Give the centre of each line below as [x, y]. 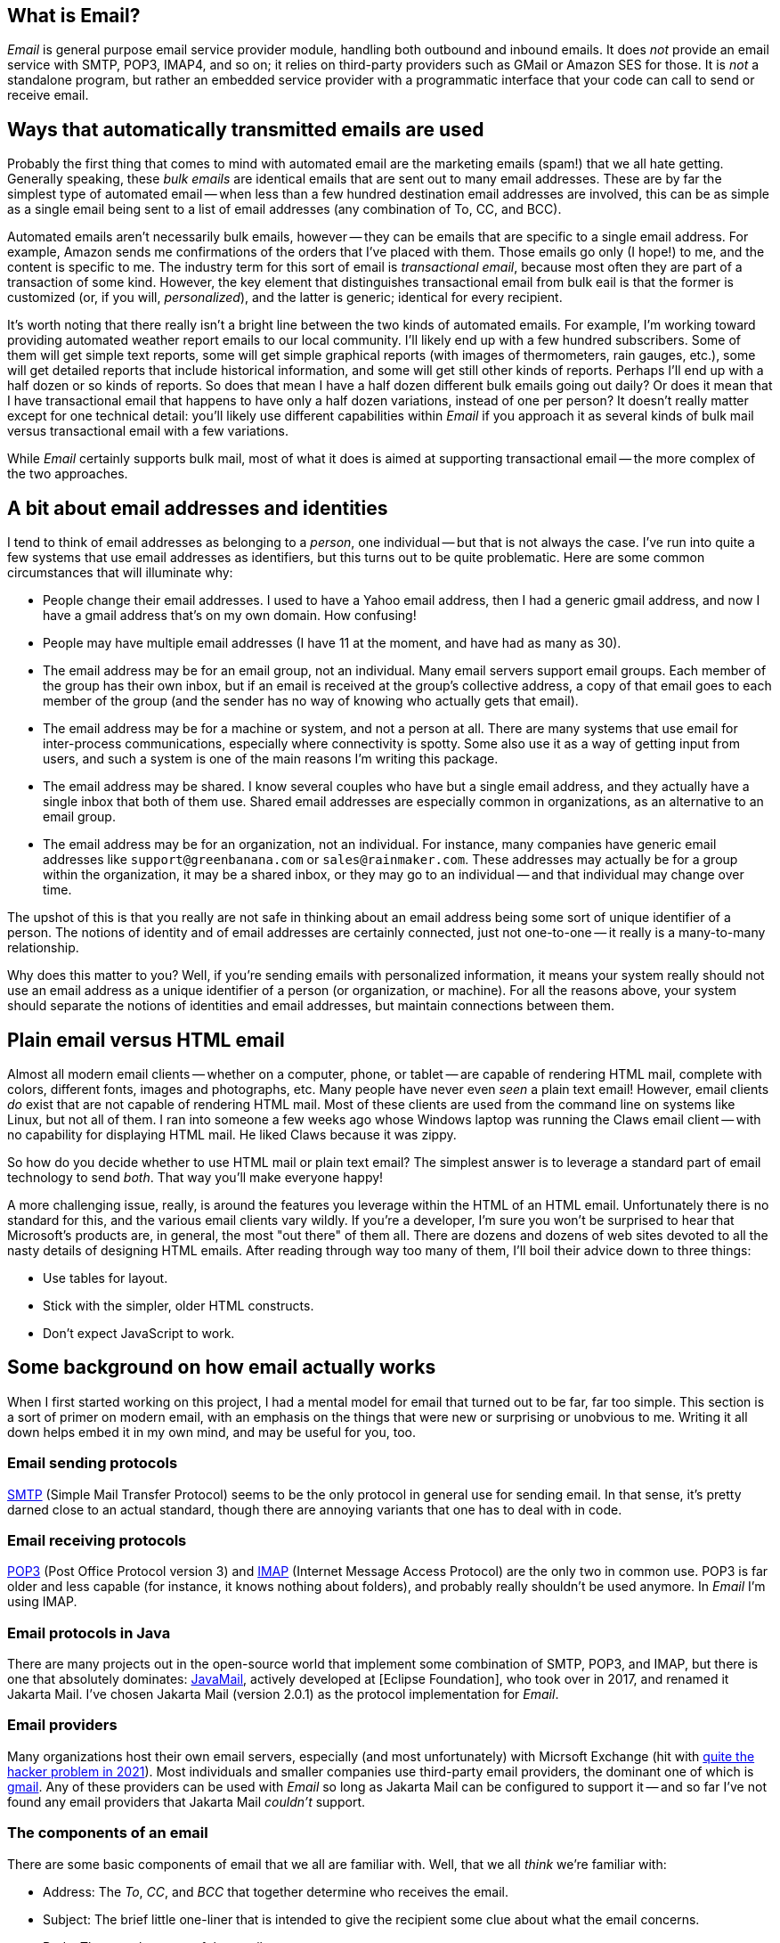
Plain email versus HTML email [146, 1040]
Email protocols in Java [89, 1633]
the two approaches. [68, 474]
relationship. [43, 948]
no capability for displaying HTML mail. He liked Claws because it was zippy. [232, 1134]
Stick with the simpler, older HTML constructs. [179, 1305]
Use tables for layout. [106, 1278]
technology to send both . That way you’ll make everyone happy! [195, 1177]
